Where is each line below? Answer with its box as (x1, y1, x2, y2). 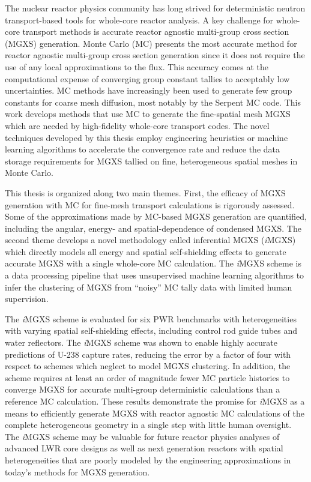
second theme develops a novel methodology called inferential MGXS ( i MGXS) (5, 233, 296, 246)
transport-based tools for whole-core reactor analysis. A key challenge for (5, 13, 274, 26)
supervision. (5, 292, 49, 305)
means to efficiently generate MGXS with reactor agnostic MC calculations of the (5, 406, 304, 419)
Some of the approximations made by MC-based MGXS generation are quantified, (5, 210, 307, 223)
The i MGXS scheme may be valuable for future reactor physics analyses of (5, 430, 280, 442)
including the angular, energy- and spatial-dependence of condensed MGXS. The (5, 221, 301, 234)
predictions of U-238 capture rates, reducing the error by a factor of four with (5, 348, 291, 360)
